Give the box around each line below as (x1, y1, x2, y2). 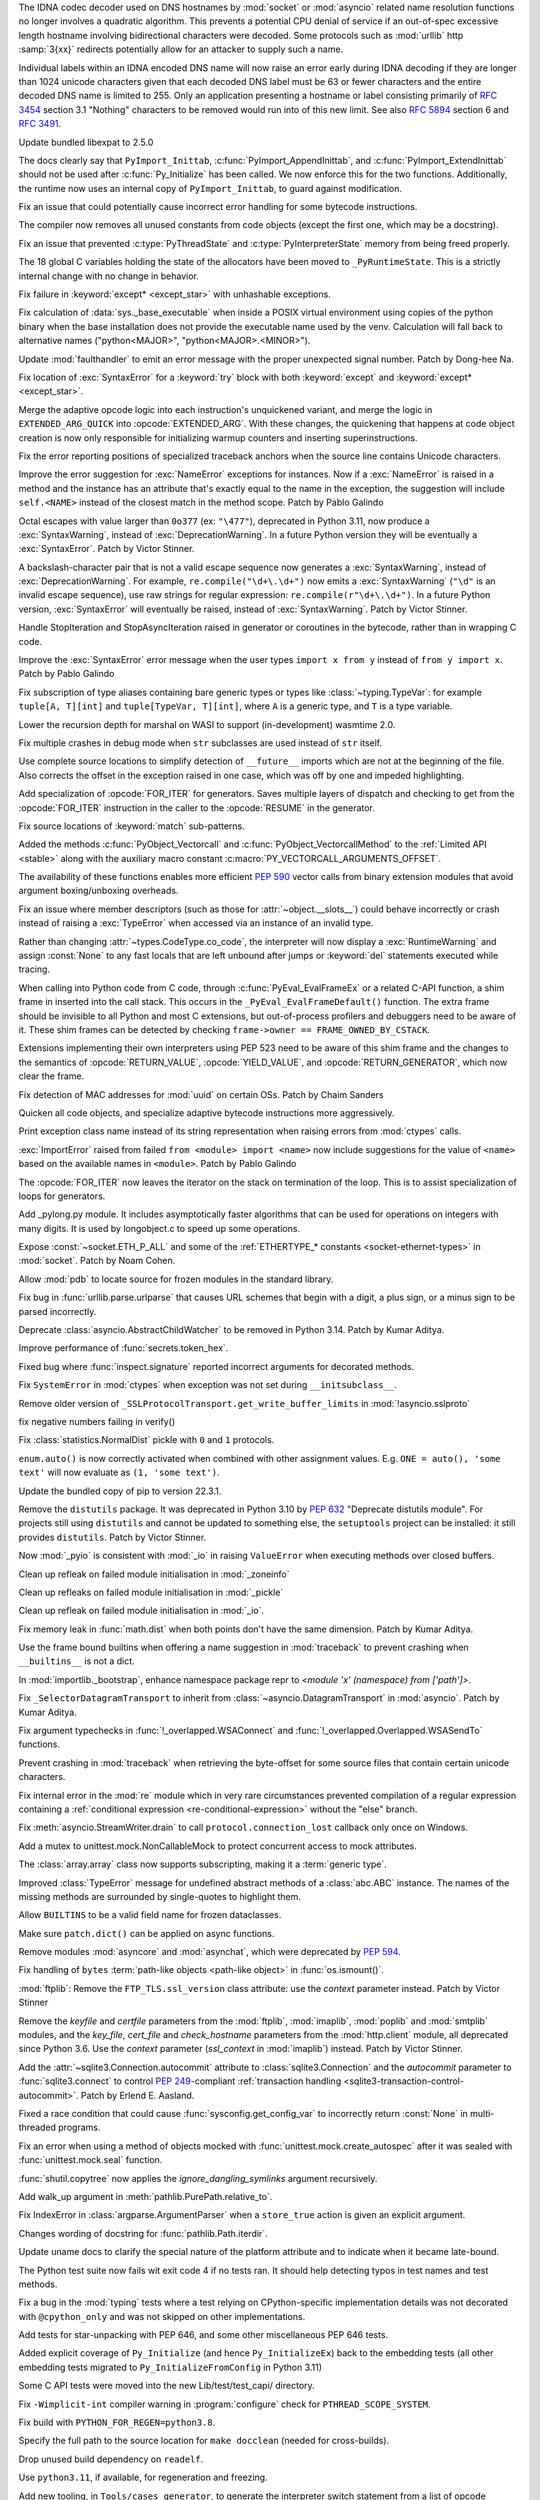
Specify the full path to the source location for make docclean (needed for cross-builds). (18, 2435, 390, 2447)
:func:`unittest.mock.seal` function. (18, 2154, 163, 2166)
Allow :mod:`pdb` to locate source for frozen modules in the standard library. (18, 1273, 334, 1285)
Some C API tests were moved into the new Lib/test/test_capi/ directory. (18, 2380, 315, 2392)
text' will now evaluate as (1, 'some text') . (18, 1466, 220, 1479)
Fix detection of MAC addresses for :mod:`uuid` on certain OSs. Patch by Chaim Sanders (18, 1088, 384, 1100)
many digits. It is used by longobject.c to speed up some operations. (18, 1222, 300, 1234)
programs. (58, 2121, 101, 2134)
